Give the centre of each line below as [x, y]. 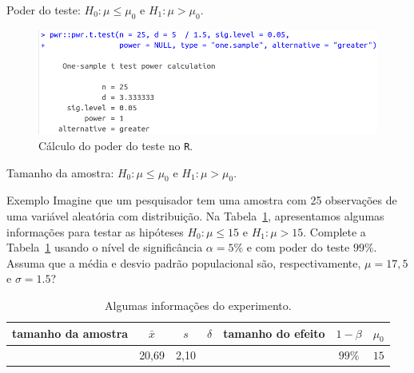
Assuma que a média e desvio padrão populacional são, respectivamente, [184, 262]
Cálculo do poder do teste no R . [116, 145]
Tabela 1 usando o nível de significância [105, 247]
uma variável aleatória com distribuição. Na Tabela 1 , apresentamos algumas [195, 215]
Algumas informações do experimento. [198, 305]
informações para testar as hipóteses [95, 231]
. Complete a [334, 231]
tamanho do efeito [274, 333]
